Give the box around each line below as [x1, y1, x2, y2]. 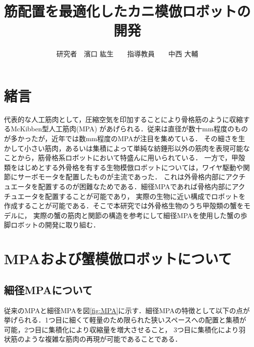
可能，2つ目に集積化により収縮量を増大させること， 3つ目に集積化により [4, 324, 239, 334]
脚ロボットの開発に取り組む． [4, 220, 100, 230]
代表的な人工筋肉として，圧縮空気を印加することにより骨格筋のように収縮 [4, 114, 243, 124]
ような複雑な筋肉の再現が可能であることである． [24, 334, 182, 344]
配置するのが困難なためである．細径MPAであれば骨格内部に [38, 181, 232, 191]
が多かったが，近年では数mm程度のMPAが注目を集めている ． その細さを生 [4, 133, 245, 144]
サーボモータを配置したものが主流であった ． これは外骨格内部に [17, 172, 226, 182]
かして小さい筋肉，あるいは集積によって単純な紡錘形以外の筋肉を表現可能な [4, 143, 250, 153]
